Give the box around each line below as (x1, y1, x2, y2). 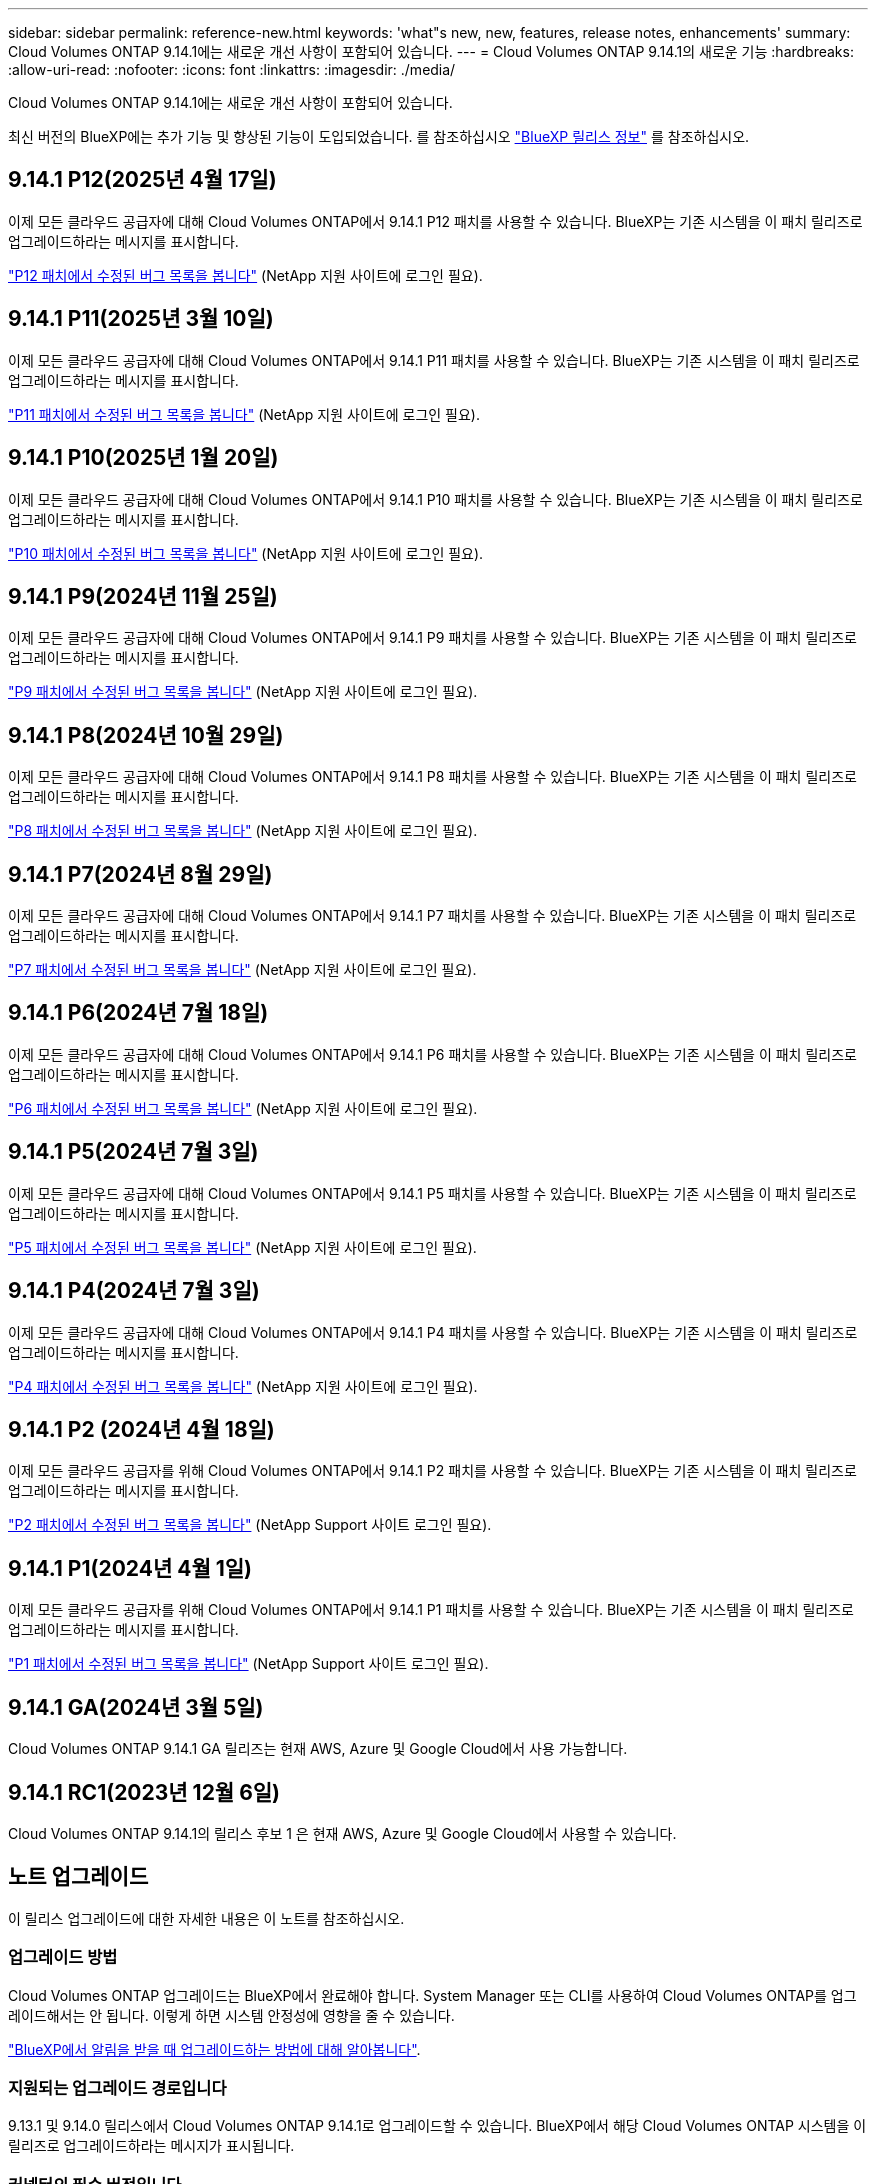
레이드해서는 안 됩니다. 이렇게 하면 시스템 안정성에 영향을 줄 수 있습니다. (8, 2006, 455, 2024)
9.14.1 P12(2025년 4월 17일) (8, 167, 277, 193)
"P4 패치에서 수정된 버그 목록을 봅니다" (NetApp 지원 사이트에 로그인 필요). (8, 1377, 478, 1395)
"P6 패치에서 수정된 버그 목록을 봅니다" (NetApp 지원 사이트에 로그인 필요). (8, 1099, 478, 1117)
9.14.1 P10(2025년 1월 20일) (8, 445, 279, 471)
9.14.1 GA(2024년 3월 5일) (8, 1694, 264, 1720)
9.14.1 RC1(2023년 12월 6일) (8, 1779, 281, 1805)
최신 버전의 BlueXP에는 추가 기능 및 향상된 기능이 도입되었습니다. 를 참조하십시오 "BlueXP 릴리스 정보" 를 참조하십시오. (8, 128, 750, 145)
